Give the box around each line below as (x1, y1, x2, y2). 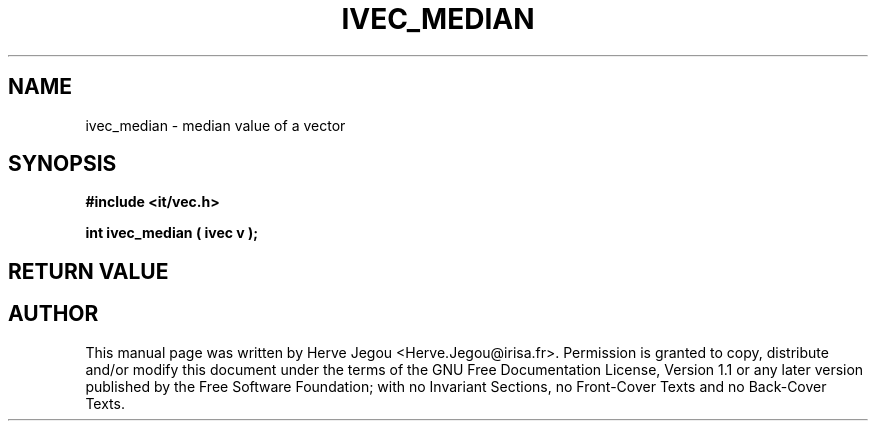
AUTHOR (8, 301, 99, 327)
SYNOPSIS (8, 151, 117, 177)
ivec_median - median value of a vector (85, 116, 346, 134)
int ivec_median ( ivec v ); (85, 224, 259, 242)
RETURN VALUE (8, 258, 169, 284)
